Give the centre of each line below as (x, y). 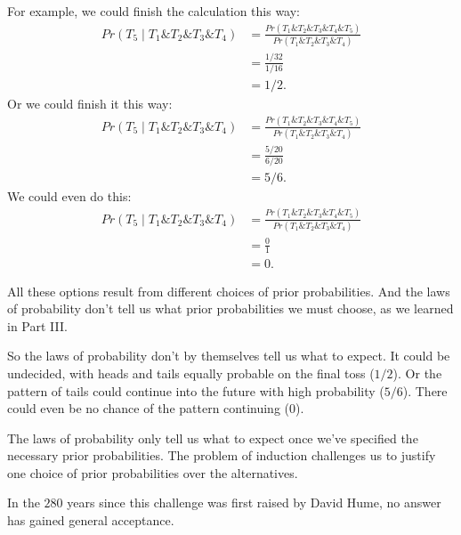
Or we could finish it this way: (90, 103)
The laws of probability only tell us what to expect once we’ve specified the (213, 438)
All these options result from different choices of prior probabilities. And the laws (229, 291)
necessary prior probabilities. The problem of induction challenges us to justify (222, 455)
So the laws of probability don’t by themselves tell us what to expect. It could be (229, 356)
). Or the (417, 373)
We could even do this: (69, 195)
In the (24, 503)
